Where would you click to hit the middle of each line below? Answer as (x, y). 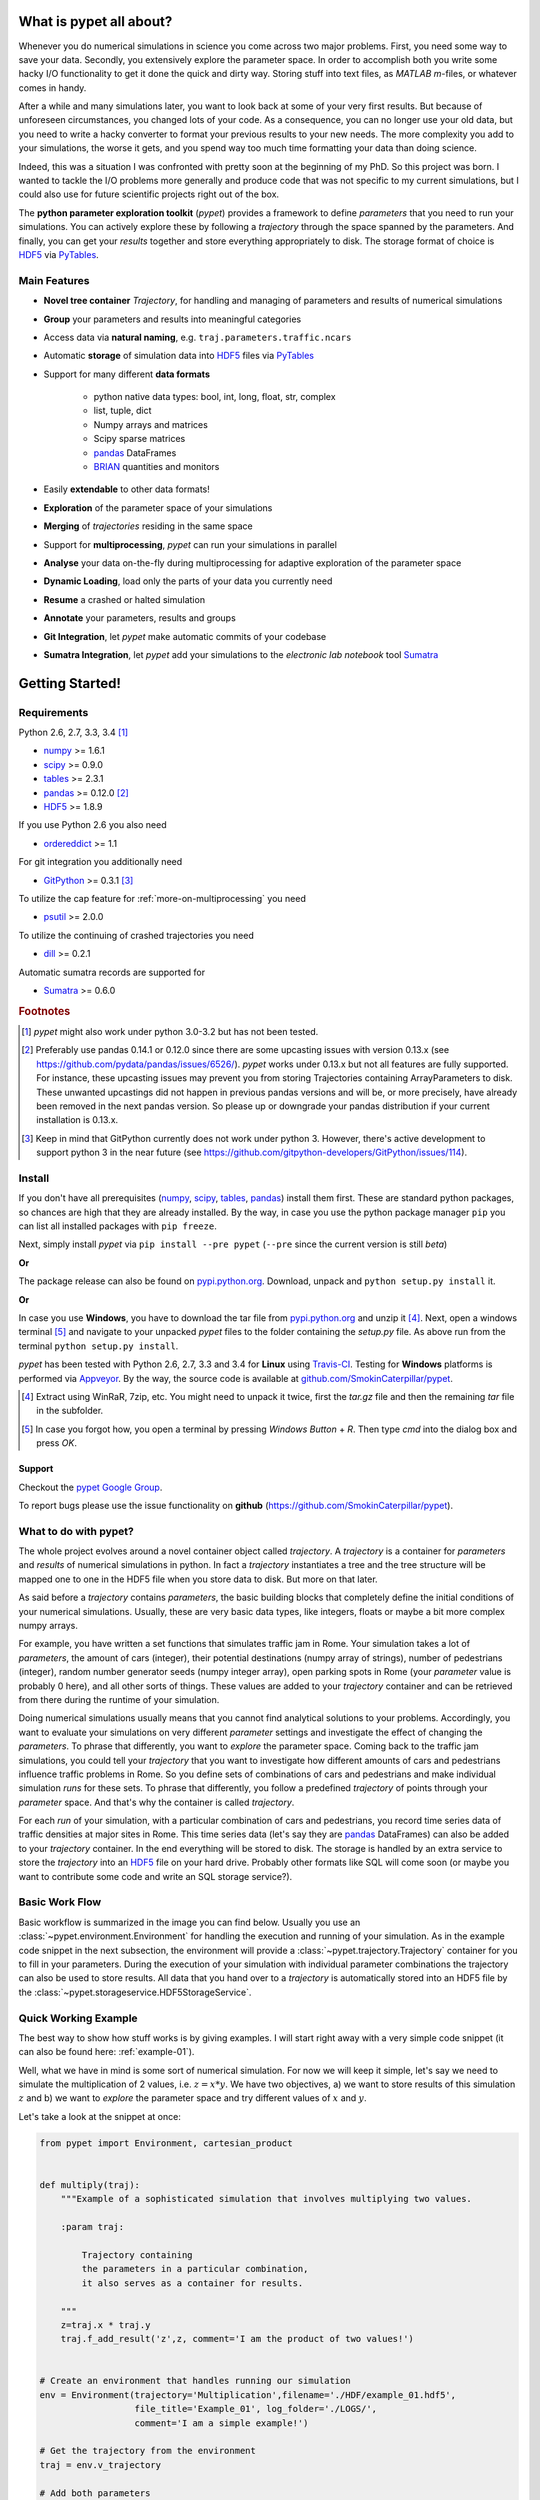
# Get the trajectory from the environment (148, 2451)
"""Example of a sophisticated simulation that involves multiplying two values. (266, 2199)
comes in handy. (52, 87)
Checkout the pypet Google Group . (90, 1487)
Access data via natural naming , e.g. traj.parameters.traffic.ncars (197, 337)
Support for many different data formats (126, 374)
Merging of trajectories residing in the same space (148, 526)
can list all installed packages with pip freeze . (117, 1226)
